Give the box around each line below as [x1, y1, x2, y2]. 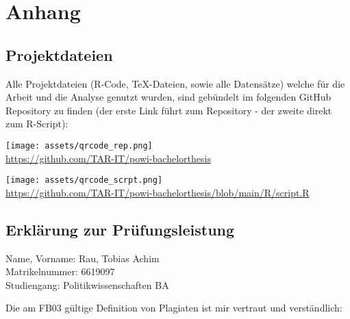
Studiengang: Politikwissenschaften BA [5, 277, 169, 292]
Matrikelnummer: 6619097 [5, 264, 115, 279]
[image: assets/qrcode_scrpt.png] [5, 175, 163, 186]
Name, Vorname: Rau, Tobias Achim [5, 251, 160, 265]
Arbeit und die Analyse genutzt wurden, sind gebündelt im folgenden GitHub [5, 90, 332, 104]
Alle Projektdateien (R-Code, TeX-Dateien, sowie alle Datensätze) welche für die [5, 76, 345, 90]
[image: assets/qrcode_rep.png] [5, 140, 153, 151]
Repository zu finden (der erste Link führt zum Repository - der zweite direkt [5, 103, 332, 117]
